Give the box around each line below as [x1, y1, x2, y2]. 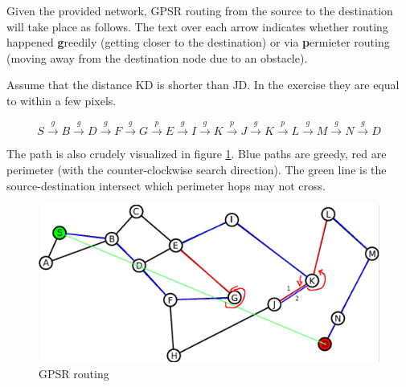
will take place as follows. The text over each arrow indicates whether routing [6, 18, 388, 35]
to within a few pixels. [6, 92, 117, 108]
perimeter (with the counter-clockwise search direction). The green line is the [6, 161, 387, 177]
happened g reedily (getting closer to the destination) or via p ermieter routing [6, 34, 390, 51]
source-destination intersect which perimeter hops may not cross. [6, 177, 326, 193]
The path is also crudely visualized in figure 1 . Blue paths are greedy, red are [6, 145, 387, 162]
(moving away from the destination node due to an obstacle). [6, 49, 308, 66]
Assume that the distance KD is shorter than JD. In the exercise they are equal [6, 76, 400, 93]
